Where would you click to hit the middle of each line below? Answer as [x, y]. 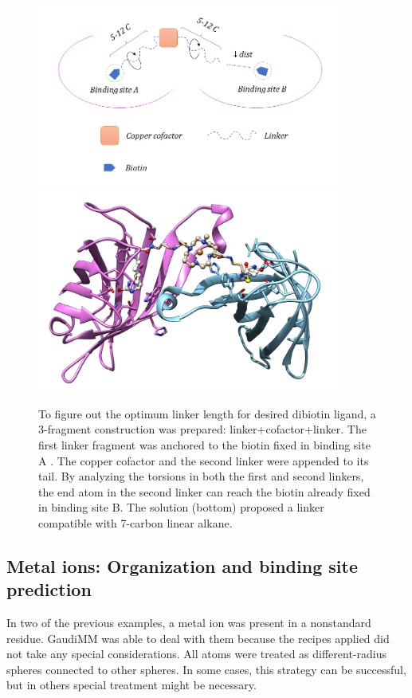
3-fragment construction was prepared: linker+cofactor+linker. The [202, 429]
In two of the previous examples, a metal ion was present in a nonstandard [189, 623]
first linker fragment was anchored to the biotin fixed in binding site [204, 444]
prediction [49, 589]
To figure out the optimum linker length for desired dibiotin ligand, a [207, 413]
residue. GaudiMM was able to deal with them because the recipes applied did [198, 638]
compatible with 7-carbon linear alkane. [135, 522]
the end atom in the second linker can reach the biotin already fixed [204, 491]
